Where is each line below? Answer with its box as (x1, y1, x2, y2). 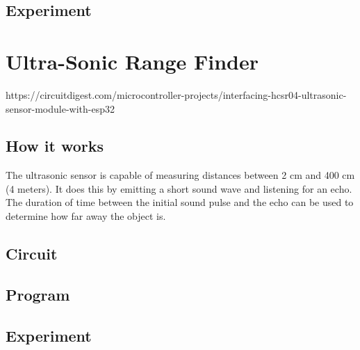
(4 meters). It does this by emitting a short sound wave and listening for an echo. (6, 181, 352, 196)
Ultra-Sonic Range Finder (6, 47, 259, 75)
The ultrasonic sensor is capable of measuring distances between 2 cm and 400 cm (6, 168, 355, 182)
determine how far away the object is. (6, 209, 166, 223)
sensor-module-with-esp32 (6, 101, 115, 116)
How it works (6, 135, 104, 157)
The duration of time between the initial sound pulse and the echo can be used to (6, 195, 354, 209)
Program (6, 283, 70, 305)
